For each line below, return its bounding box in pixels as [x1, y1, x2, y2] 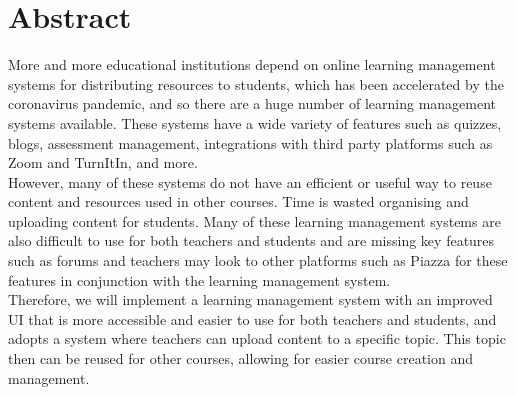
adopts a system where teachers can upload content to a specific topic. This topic [8, 328, 506, 349]
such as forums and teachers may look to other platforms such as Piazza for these [8, 250, 508, 271]
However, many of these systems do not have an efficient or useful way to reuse [8, 171, 492, 192]
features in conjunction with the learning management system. [8, 269, 391, 290]
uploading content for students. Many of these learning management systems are [8, 210, 501, 231]
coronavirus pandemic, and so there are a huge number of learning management [8, 93, 497, 114]
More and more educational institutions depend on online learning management [8, 54, 496, 75]
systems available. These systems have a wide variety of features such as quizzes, [8, 112, 502, 133]
